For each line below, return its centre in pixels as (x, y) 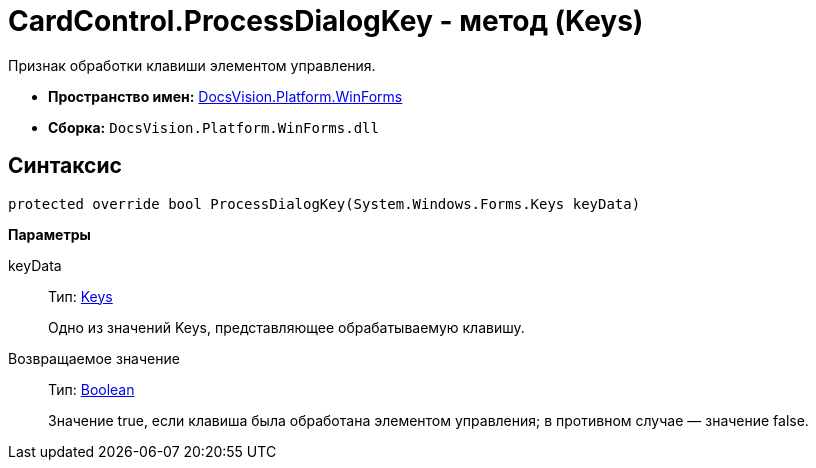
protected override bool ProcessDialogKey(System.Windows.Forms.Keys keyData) (324, 203)
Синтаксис (65, 166)
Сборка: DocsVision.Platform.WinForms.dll (213, 127)
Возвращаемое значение (94, 358)
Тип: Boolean (91, 389)
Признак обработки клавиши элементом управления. (192, 65)
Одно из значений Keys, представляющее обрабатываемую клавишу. (286, 327)
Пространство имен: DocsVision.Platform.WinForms (225, 96)
